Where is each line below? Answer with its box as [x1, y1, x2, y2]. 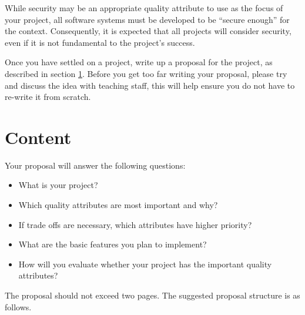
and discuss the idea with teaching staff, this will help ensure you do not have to [5, 79, 295, 91]
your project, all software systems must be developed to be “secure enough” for [5, 13, 290, 25]
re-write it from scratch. [5, 91, 91, 103]
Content [5, 125, 72, 149]
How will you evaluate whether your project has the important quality [18, 257, 272, 270]
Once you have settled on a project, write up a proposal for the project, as [5, 56, 273, 68]
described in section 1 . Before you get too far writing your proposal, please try [5, 67, 287, 79]
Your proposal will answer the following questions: [5, 159, 186, 171]
